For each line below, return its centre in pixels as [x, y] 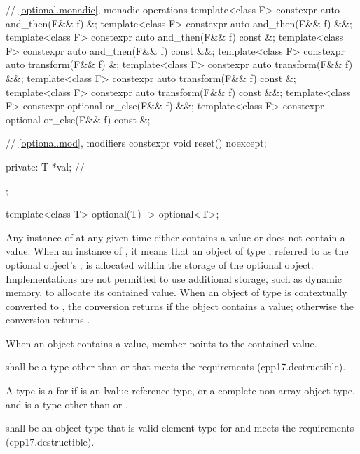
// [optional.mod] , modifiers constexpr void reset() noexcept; [136, 143]
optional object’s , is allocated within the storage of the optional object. [160, 264]
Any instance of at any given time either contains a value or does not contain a [175, 237]
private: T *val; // [45, 166]
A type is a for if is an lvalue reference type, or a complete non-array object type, [180, 390]
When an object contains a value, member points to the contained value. [161, 343]
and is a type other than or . [67, 404]
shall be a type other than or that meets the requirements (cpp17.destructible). [176, 367]
